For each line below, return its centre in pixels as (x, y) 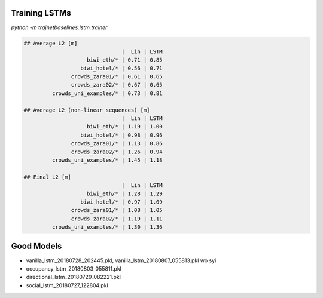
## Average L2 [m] (51, 43)
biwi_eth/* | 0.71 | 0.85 (125, 60)
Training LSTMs (41, 13)
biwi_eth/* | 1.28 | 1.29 (125, 193)
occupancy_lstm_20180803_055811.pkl (74, 268)
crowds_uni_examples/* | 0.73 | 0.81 (107, 93)
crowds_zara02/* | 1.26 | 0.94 (117, 152)
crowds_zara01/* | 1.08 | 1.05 (117, 210)
